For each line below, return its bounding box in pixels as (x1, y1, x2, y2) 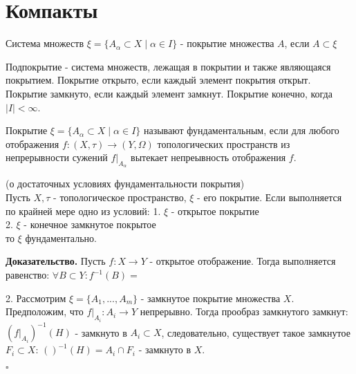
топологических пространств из (157, 136, 290, 151)
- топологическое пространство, (53, 190, 187, 205)
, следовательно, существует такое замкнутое (161, 325, 350, 339)
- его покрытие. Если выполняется (197, 190, 342, 205)
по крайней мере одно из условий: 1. (6, 203, 161, 218)
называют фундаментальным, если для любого (143, 123, 339, 138)
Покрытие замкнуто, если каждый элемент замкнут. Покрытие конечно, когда (6, 86, 332, 100)
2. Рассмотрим (6, 290, 66, 305)
